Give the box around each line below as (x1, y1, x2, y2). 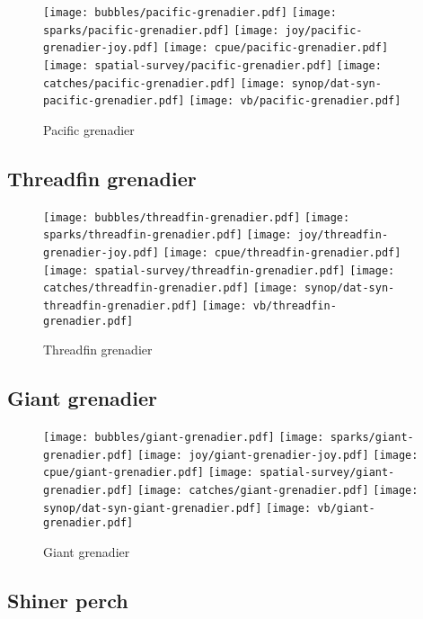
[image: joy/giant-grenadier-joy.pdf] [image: (137, 448, 419, 462)
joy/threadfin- (297, 229, 389, 242)
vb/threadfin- (252, 300, 337, 313)
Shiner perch (7, 587, 128, 615)
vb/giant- (317, 501, 375, 515)
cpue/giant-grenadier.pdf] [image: (43, 466, 253, 480)
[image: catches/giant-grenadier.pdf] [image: (137, 484, 419, 498)
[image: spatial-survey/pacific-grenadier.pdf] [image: (43, 58, 382, 72)
